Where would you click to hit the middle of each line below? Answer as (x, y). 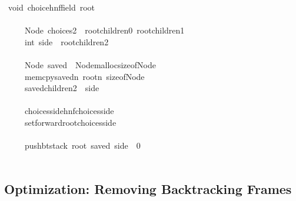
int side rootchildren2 (66, 41)
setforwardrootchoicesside (70, 122)
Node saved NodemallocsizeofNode (90, 64)
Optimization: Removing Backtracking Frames (148, 188)
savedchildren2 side (62, 88)
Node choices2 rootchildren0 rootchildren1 (104, 30)
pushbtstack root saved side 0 (82, 145)
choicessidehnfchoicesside (69, 111)
